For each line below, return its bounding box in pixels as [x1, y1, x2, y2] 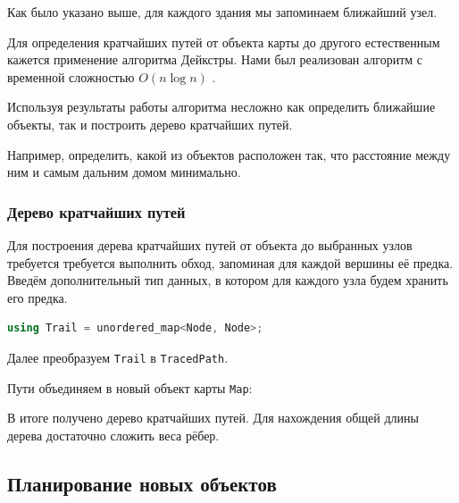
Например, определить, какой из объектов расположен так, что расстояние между [7, 145, 451, 163]
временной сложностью [7, 67, 135, 86]
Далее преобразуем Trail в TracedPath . [7, 348, 229, 366]
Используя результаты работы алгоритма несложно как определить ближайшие [7, 97, 436, 116]
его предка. [7, 288, 68, 306]
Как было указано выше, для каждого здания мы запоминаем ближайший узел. [7, 3, 438, 21]
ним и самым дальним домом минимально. [7, 163, 241, 181]
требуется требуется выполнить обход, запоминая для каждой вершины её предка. [7, 253, 454, 272]
